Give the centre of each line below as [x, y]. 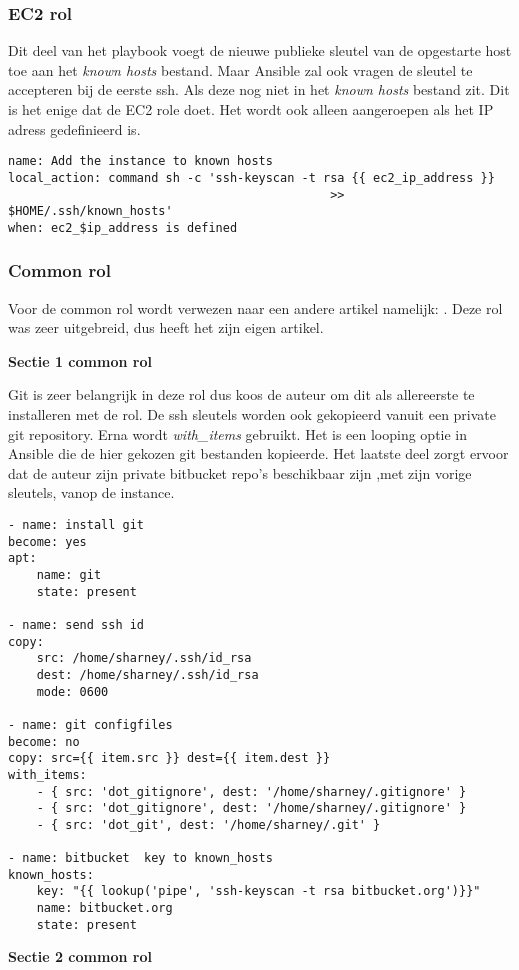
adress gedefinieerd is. [74, 128]
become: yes [47, 541]
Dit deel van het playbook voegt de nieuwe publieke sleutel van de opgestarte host [260, 50]
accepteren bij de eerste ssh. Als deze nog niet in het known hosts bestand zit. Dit [259, 89]
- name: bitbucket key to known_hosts [140, 858]
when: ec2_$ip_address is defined [123, 227]
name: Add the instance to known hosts [140, 161]
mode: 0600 [72, 691]
